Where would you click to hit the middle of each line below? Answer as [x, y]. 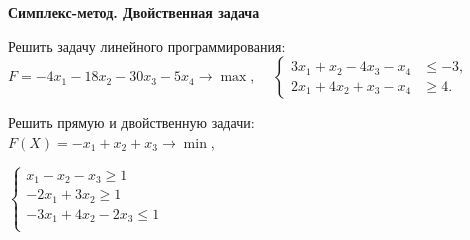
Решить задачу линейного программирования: [147, 45]
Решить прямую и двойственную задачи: [131, 122]
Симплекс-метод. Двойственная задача [134, 12]
